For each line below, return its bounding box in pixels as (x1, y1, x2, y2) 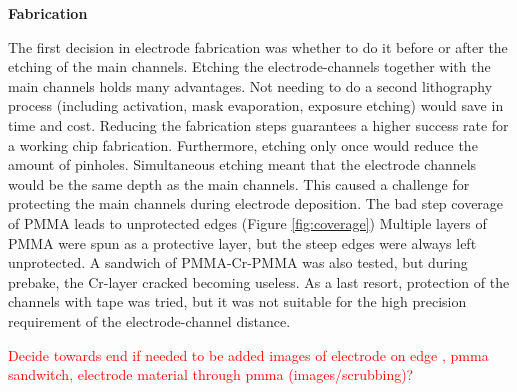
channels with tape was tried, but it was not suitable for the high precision (8, 291, 467, 312)
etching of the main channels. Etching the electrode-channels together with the (8, 56, 491, 77)
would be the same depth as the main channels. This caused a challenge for (8, 173, 470, 194)
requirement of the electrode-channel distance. (8, 310, 291, 331)
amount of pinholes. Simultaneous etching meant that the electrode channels (8, 154, 477, 175)
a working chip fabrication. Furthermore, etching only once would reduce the (8, 134, 478, 155)
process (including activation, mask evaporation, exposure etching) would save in (8, 95, 504, 116)
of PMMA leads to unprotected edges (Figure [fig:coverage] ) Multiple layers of (8, 212, 487, 233)
